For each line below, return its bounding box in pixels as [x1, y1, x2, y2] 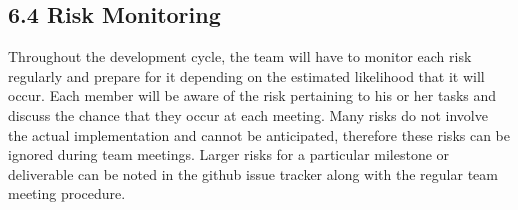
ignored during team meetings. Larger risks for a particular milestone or [8, 144, 450, 165]
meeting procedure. [8, 183, 126, 204]
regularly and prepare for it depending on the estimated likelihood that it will [8, 65, 485, 86]
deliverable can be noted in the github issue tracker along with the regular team [8, 163, 498, 184]
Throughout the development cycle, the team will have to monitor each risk [8, 46, 472, 67]
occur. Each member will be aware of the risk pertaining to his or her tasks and [8, 85, 497, 106]
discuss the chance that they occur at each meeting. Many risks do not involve [8, 104, 488, 125]
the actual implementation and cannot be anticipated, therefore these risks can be [8, 124, 511, 145]
